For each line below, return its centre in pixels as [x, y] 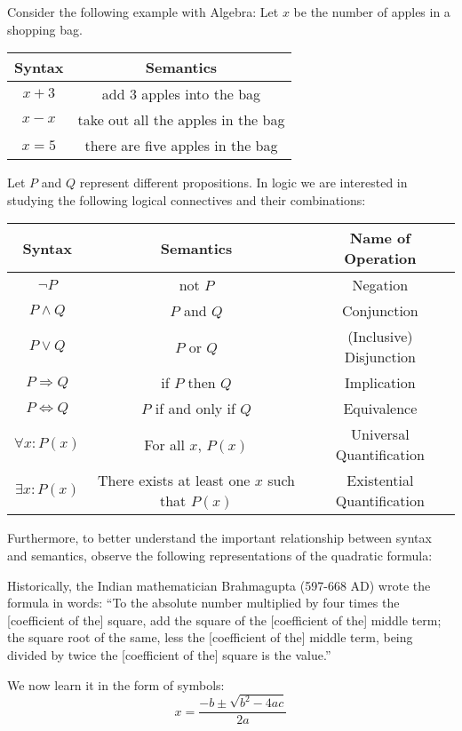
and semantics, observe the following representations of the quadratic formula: [220, 555]
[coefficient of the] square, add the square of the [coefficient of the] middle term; [224, 620]
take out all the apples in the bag [181, 120]
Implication [380, 383]
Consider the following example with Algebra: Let [143, 12]
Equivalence [380, 409]
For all [164, 444]
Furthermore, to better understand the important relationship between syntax [219, 538]
